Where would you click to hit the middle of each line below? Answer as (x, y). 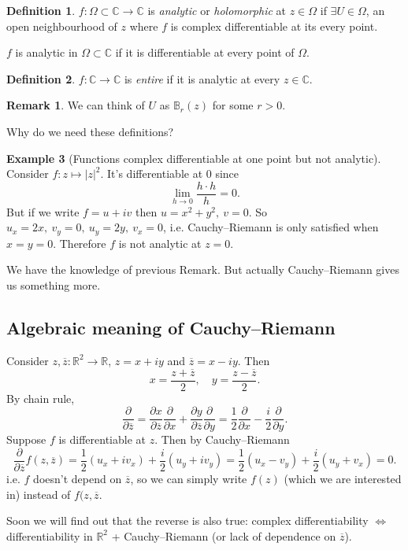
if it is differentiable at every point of (205, 52)
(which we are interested (343, 479)
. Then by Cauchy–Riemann (222, 439)
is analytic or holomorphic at (217, 10)
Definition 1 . (41, 10)
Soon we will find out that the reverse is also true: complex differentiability (187, 520)
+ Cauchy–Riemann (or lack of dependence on (224, 535)
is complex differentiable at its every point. (274, 26)
